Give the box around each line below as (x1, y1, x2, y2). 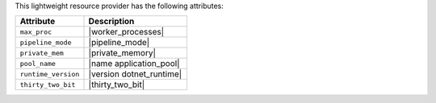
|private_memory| (88, 47, 157, 59)
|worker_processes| (88, 27, 165, 38)
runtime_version (19, 69, 80, 78)
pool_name (19, 59, 57, 68)
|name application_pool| (88, 58, 180, 69)
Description (88, 16, 135, 27)
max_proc (19, 27, 52, 36)
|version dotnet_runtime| (88, 68, 182, 80)
